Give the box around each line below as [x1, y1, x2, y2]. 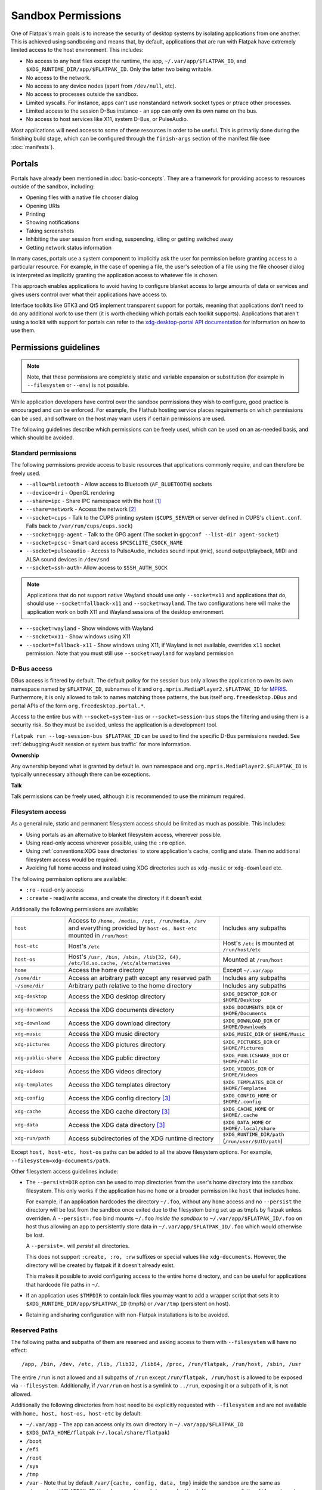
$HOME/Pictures [222, 1045, 264, 1051]
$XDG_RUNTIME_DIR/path [222, 1131, 284, 1138]
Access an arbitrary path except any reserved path [68, 974, 211, 982]
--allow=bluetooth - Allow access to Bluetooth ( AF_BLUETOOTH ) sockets [26, 480, 212, 488]
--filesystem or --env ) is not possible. [27, 381, 129, 389]
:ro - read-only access [26, 886, 84, 893]
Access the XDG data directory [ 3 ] [68, 1120, 165, 1129]
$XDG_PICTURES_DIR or [222, 1038, 280, 1046]
